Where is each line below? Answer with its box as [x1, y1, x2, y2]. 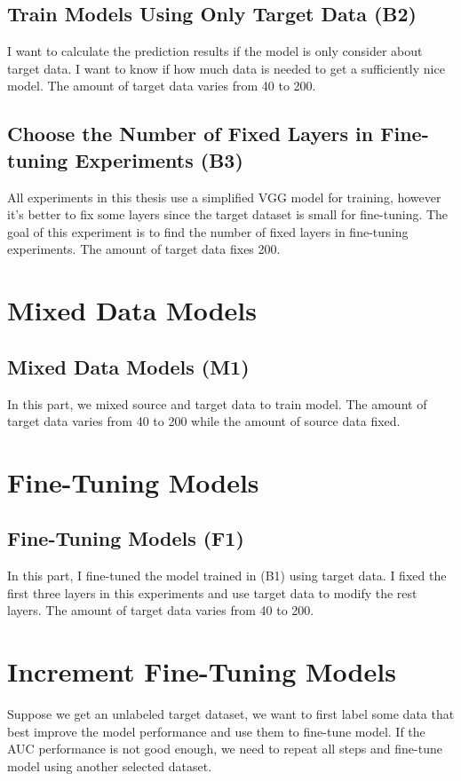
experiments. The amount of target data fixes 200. [7, 240, 281, 258]
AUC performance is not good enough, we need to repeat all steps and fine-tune [7, 739, 442, 758]
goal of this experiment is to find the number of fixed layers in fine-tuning [7, 222, 409, 241]
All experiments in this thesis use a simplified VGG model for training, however [7, 187, 441, 206]
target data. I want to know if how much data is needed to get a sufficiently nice [7, 59, 445, 77]
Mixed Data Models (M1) [7, 352, 250, 380]
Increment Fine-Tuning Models [7, 653, 396, 690]
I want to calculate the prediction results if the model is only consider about [7, 42, 423, 60]
